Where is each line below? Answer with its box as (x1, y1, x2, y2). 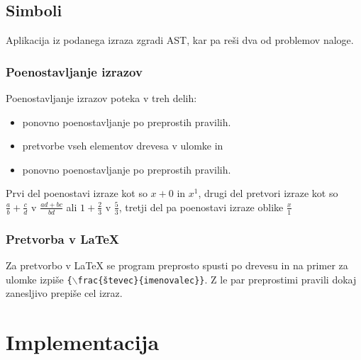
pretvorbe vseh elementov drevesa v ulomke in (22, 138, 223, 153)
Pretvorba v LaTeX (6, 230, 119, 247)
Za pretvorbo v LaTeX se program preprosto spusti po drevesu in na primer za (6, 258, 348, 273)
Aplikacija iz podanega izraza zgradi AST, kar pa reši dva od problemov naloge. (6, 33, 354, 47)
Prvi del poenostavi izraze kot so (6, 186, 148, 201)
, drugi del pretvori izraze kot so (198, 186, 338, 201)
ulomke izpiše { (6, 271, 72, 286)
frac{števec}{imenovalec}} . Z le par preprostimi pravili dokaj (77, 271, 357, 286)
